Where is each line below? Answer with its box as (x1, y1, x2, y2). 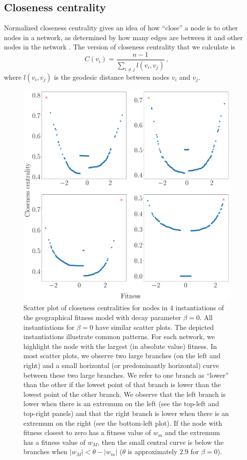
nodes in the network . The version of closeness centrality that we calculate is (4, 42, 235, 52)
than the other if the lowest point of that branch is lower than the (23, 379, 221, 390)
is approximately (127, 446, 178, 457)
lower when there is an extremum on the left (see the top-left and (23, 398, 219, 409)
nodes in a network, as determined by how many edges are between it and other (4, 32, 243, 42)
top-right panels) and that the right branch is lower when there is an (23, 408, 229, 418)
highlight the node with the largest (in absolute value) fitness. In (23, 341, 217, 351)
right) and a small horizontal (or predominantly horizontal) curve (23, 360, 219, 370)
